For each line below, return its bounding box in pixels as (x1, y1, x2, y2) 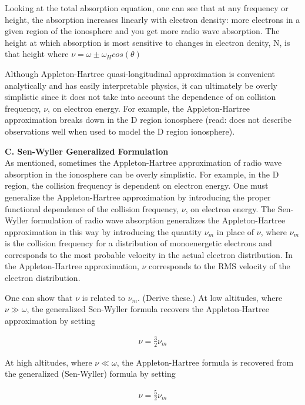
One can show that (5, 291, 73, 303)
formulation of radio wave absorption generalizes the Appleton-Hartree (31, 214, 286, 226)
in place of (216, 225, 254, 237)
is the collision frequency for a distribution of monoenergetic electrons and (5, 237, 272, 249)
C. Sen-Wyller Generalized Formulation (5, 145, 169, 157)
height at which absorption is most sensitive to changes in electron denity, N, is (5, 36, 290, 48)
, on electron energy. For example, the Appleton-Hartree (48, 102, 250, 114)
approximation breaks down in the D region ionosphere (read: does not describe (5, 113, 292, 126)
